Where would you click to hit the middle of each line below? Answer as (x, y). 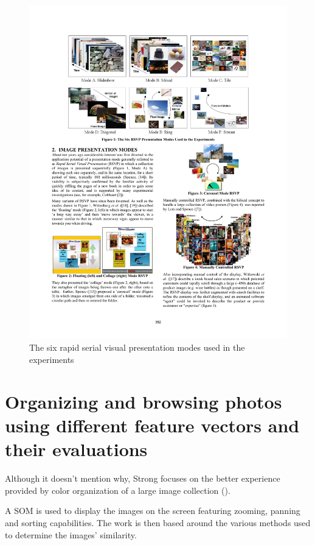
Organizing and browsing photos (144, 401)
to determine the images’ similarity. (71, 534)
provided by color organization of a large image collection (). (118, 490)
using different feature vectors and (152, 425)
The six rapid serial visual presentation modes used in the (137, 347)
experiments (52, 360)
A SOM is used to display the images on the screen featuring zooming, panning (153, 511)
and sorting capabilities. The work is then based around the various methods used (158, 522)
